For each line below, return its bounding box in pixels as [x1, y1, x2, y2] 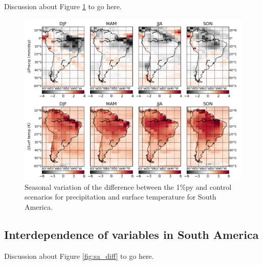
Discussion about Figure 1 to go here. [4, 1, 122, 11]
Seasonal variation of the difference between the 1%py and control [25, 181, 232, 192]
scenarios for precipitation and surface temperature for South [25, 191, 216, 202]
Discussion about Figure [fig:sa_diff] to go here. [4, 250, 154, 261]
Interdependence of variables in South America [4, 226, 259, 242]
